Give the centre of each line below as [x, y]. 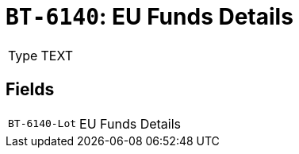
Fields [30, 90]
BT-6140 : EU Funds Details [149, 17]
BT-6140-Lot [42, 124]
